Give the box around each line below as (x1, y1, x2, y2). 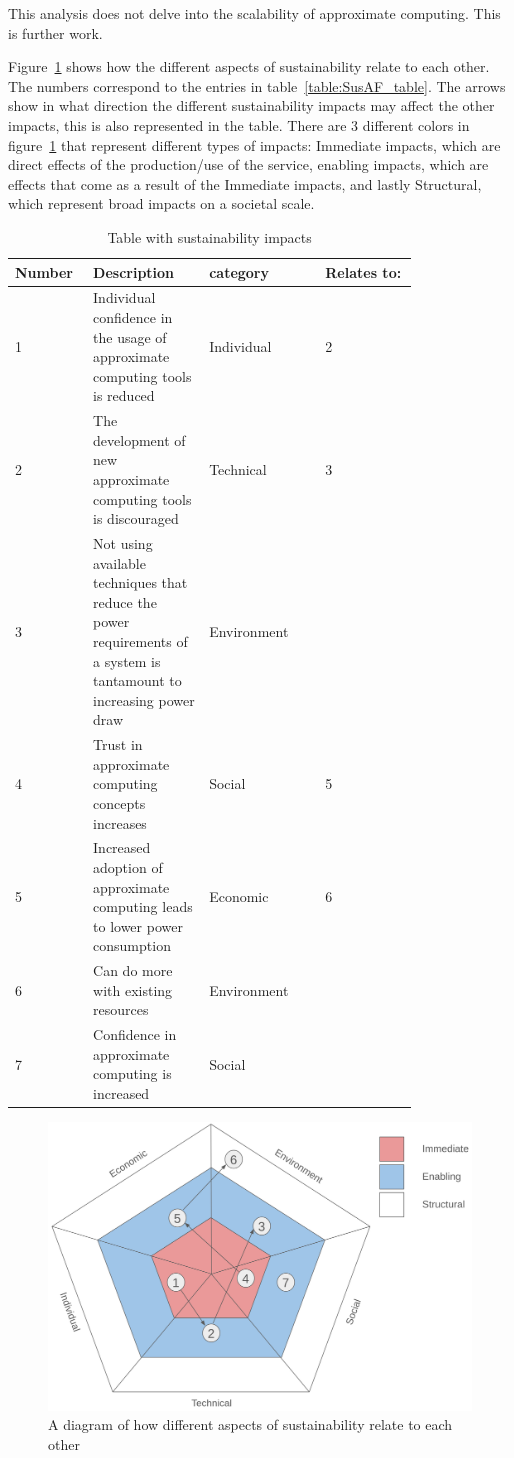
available (93, 552, 146, 573)
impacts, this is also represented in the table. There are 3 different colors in (8, 114, 470, 135)
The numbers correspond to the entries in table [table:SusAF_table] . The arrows (8, 75, 506, 96)
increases (93, 812, 147, 833)
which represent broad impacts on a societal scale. (8, 193, 315, 214)
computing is (93, 1063, 172, 1084)
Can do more (93, 960, 173, 981)
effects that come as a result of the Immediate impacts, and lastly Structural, (8, 173, 482, 194)
